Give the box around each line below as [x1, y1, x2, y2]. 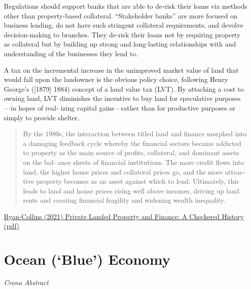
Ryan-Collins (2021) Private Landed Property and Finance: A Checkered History [4, 211, 244, 221]
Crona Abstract [4, 277, 49, 288]
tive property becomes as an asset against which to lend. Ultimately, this [23, 176, 239, 186]
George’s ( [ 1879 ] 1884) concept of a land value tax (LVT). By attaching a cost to [4, 83, 244, 94]
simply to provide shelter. [4, 112, 80, 122]
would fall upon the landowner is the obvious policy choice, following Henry [4, 74, 228, 84]
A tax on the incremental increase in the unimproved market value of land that [4, 64, 239, 75]
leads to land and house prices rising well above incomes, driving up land [23, 185, 239, 195]
